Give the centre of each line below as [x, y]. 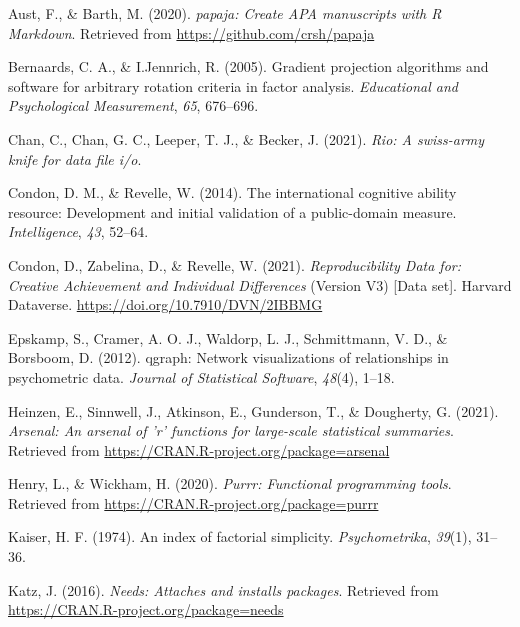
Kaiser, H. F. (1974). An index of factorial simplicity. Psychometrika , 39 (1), [240, 536]
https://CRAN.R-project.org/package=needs [146, 609]
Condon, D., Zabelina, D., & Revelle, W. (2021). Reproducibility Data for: [235, 264]
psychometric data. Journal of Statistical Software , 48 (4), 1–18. [201, 376]
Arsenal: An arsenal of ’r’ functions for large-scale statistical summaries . [231, 430]
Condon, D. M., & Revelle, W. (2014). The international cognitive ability [232, 192]
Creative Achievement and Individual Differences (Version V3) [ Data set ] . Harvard [260, 284]
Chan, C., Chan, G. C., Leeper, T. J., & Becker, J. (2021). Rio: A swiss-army [246, 138]
